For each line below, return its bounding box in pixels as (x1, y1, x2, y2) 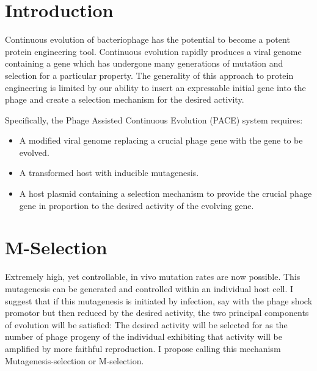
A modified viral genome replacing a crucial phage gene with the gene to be (19, 134, 303, 147)
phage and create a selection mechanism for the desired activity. (5, 93, 244, 106)
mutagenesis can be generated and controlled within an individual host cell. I (5, 282, 294, 295)
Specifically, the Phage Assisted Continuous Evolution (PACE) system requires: (5, 113, 303, 126)
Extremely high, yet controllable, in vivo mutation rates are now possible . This (5, 270, 301, 283)
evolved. (19, 145, 49, 158)
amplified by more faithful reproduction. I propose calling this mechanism (5, 342, 281, 354)
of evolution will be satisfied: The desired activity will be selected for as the (5, 318, 288, 331)
